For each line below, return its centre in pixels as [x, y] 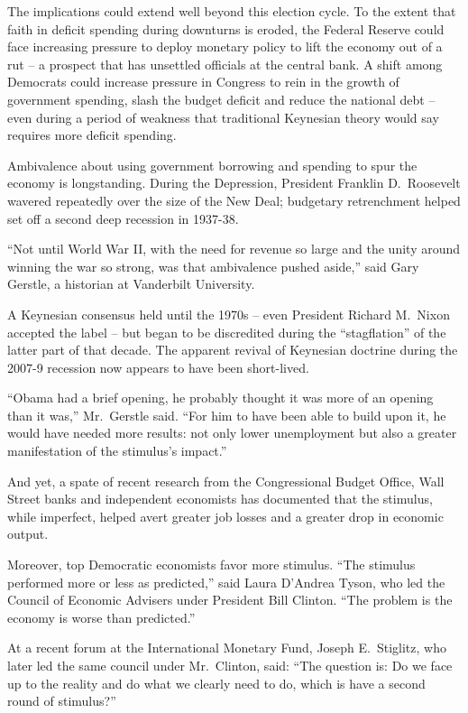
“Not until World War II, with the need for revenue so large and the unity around [234, 249]
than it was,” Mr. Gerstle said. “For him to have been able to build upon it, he [227, 415]
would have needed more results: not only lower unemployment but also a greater [232, 433]
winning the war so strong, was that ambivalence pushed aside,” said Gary [213, 266]
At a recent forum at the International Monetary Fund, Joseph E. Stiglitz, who [227, 648]
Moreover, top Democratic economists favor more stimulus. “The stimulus [211, 565]
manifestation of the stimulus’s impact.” [117, 451]
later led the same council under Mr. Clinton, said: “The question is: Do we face [230, 665]
